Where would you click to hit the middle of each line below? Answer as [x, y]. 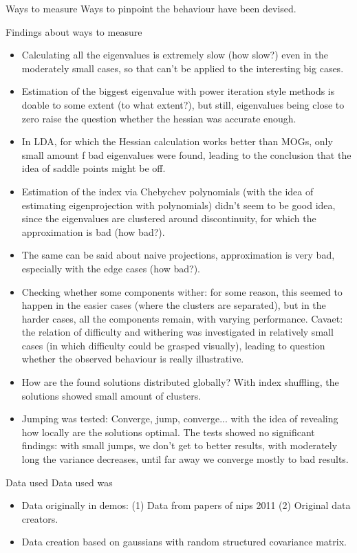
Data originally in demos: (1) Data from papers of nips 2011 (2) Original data [186, 505]
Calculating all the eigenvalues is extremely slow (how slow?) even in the [175, 55]
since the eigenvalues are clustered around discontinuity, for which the [169, 218]
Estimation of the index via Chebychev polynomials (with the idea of [167, 191]
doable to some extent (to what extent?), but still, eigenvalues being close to [183, 104]
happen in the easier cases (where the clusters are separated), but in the [174, 305]
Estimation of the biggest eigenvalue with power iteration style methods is [178, 91]
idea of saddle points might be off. [94, 168]
